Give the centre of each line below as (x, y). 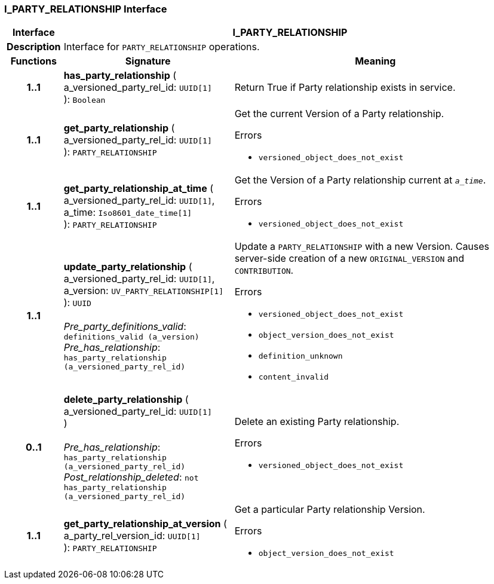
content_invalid (294, 377)
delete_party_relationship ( (126, 400)
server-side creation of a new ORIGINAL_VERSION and (349, 259)
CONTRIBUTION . (264, 270)
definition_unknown (300, 356)
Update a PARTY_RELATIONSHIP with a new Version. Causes (362, 247)
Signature (148, 61)
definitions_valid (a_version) (131, 337)
